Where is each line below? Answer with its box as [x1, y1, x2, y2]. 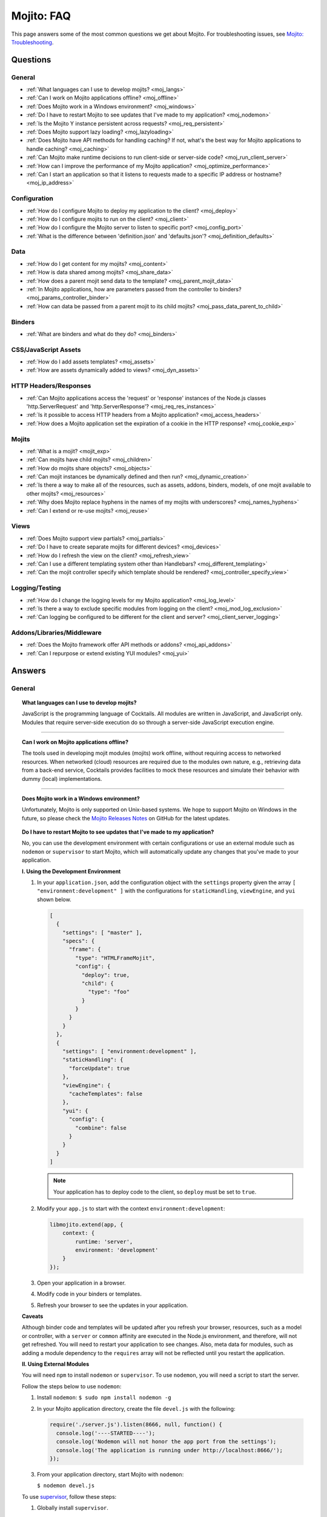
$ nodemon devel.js [37, 1482, 95, 1489]
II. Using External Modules [22, 1360, 90, 1368]
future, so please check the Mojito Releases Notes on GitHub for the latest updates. [22, 814, 230, 822]
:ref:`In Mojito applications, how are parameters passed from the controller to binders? [26, 286, 242, 293]
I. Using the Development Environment [22, 868, 121, 875]
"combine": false [75, 1124, 127, 1131]
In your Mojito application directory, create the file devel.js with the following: [37, 1405, 236, 1412]
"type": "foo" [88, 988, 130, 995]
